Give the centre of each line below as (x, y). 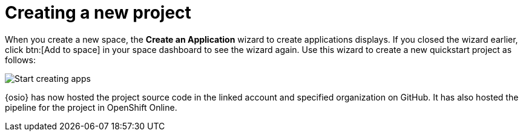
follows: (20, 60)
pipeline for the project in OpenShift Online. (91, 107)
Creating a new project (98, 13)
